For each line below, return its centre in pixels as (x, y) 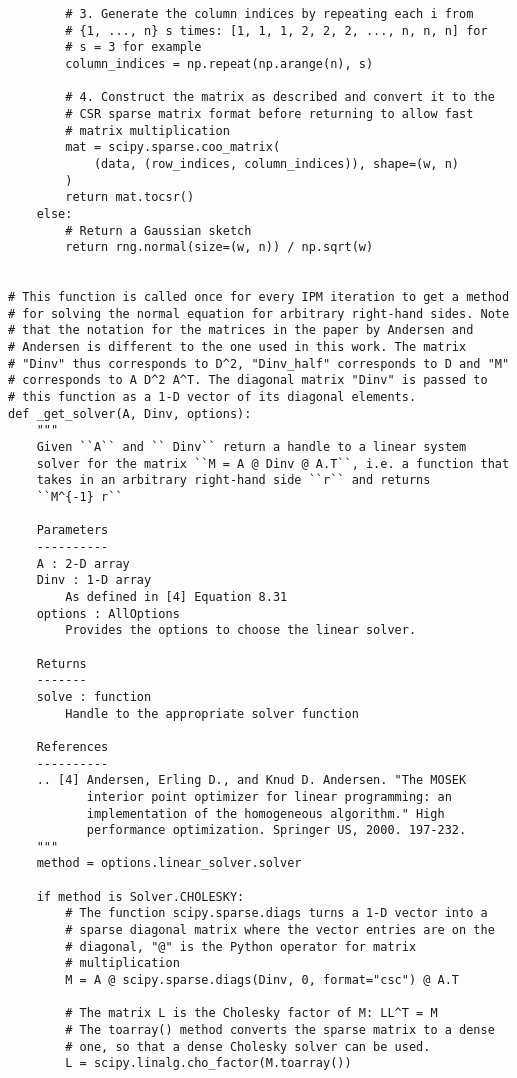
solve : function (94, 696)
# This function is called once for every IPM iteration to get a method (259, 297)
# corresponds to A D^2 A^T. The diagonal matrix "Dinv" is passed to (248, 380)
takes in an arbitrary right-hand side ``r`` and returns (233, 480)
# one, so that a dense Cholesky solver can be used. (248, 1046)
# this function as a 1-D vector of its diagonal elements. (212, 397)
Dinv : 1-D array (94, 580)
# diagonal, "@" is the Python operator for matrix (241, 946)
